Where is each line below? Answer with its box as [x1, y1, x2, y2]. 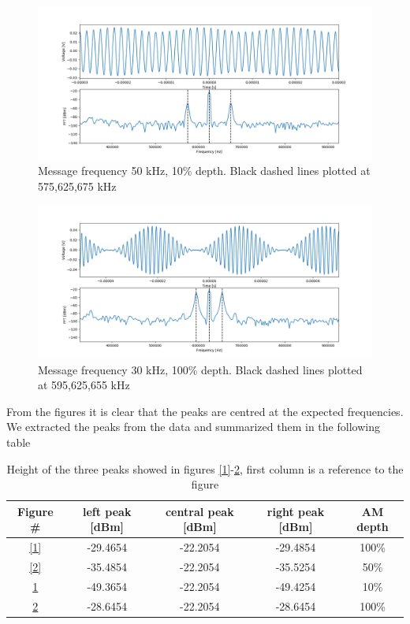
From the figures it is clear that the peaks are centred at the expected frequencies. [6, 403, 404, 419]
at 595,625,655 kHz [38, 377, 130, 393]
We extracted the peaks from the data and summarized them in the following [6, 418, 380, 435]
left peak [82, 503, 132, 519]
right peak [266, 503, 325, 519]
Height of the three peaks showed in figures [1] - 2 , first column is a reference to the [6, 460, 404, 477]
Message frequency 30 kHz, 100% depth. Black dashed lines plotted [38, 361, 363, 377]
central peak [165, 503, 234, 519]
